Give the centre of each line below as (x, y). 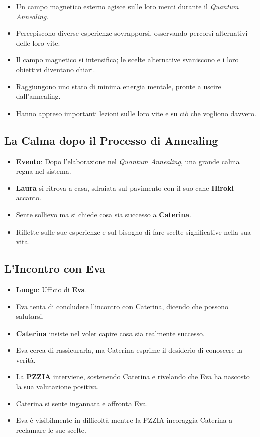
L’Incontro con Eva (55, 268)
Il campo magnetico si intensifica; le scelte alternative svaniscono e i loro (127, 60)
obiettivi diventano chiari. (55, 69)
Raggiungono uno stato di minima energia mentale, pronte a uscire (118, 86)
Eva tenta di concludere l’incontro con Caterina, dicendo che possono (122, 306)
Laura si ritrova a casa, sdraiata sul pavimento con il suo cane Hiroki (125, 188)
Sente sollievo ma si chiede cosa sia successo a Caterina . (104, 214)
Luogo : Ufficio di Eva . (51, 289)
